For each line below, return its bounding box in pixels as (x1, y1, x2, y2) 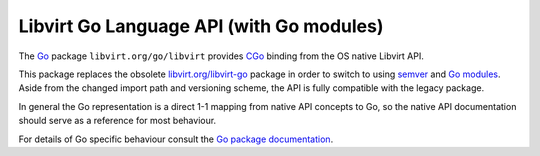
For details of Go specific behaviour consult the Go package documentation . (18, 133, 334, 145)
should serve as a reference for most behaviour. (18, 115, 217, 127)
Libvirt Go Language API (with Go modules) (18, 15, 384, 37)
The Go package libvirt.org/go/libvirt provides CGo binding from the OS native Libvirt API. (18, 50, 424, 62)
